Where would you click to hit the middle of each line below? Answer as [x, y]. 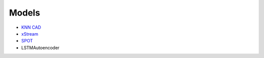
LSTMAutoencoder [40, 48]
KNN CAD [31, 27]
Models [24, 13]
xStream [30, 34]
